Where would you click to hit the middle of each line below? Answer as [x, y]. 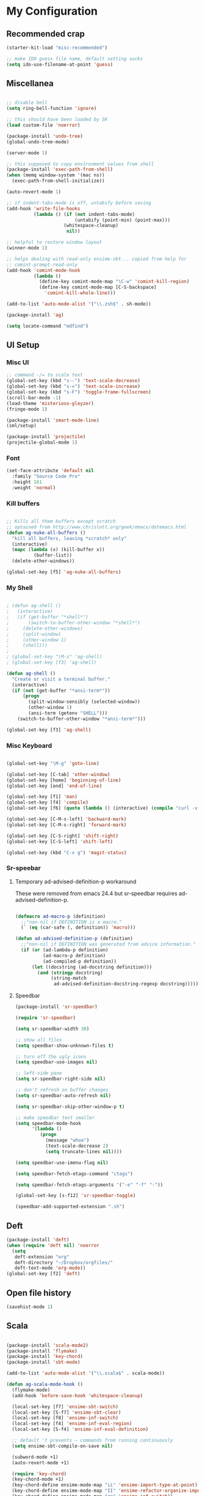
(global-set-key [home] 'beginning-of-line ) [64, 780]
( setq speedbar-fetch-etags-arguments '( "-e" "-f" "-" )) [89, 1185]
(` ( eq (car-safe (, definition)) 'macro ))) [78, 928]
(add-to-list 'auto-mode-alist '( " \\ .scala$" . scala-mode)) [86, 1373]
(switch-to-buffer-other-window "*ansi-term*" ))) [82, 719]
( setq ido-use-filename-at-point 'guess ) [60, 64]
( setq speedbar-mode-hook [48, 1123]
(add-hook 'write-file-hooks [43, 209]
